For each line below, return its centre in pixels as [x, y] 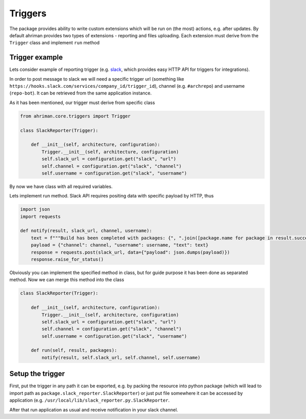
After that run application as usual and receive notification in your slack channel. [94, 410]
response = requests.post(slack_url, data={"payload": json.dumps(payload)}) [131, 252]
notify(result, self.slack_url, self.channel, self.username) [121, 358]
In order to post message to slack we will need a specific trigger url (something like [97, 79]
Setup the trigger [37, 374]
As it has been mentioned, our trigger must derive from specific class [82, 103]
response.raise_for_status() [67, 260]
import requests [41, 216]
